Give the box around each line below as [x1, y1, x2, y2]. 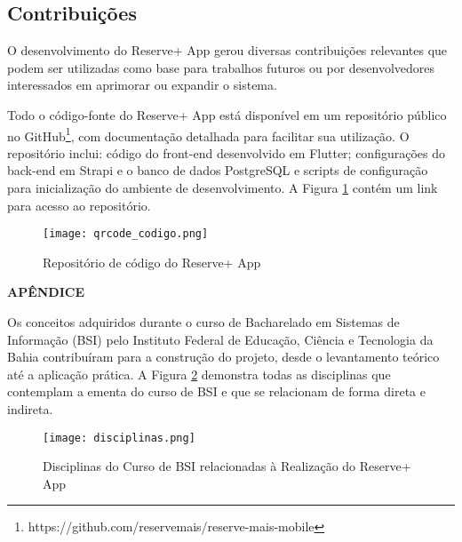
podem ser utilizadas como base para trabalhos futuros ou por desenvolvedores [7, 58, 435, 76]
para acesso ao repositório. [7, 195, 151, 214]
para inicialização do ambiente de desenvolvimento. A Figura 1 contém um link [7, 179, 438, 197]
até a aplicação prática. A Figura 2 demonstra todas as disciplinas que [7, 364, 391, 383]
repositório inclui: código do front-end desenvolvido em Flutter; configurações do [7, 143, 445, 162]
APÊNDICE [7, 283, 85, 301]
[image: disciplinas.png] [43, 431, 195, 444]
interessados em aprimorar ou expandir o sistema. [7, 76, 277, 94]
